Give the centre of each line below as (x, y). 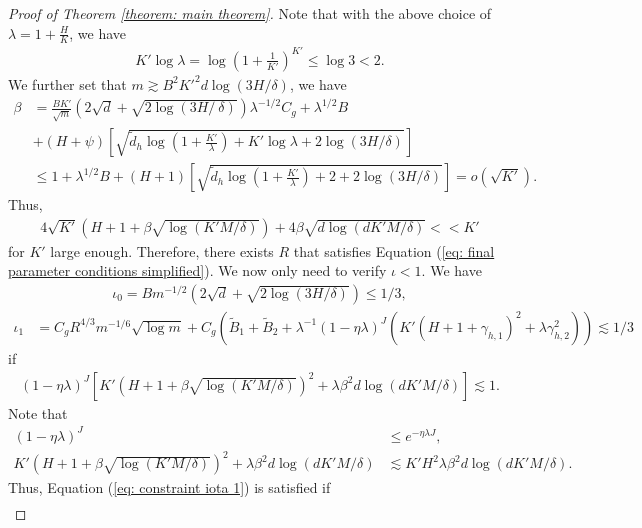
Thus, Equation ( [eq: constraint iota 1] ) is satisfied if (169, 487)
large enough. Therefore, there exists (162, 250)
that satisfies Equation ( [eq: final (394, 250)
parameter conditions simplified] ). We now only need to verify (197, 270)
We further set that (67, 83)
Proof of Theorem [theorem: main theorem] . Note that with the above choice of (250, 13)
